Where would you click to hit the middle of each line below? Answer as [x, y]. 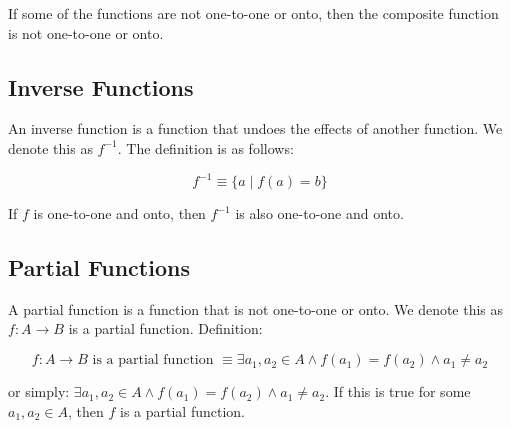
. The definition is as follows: [205, 147]
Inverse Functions [101, 86]
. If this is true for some [398, 391]
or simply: [39, 391]
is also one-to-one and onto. [319, 213]
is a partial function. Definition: [165, 328]
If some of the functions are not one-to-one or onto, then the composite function [253, 13]
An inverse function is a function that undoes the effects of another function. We [255, 128]
